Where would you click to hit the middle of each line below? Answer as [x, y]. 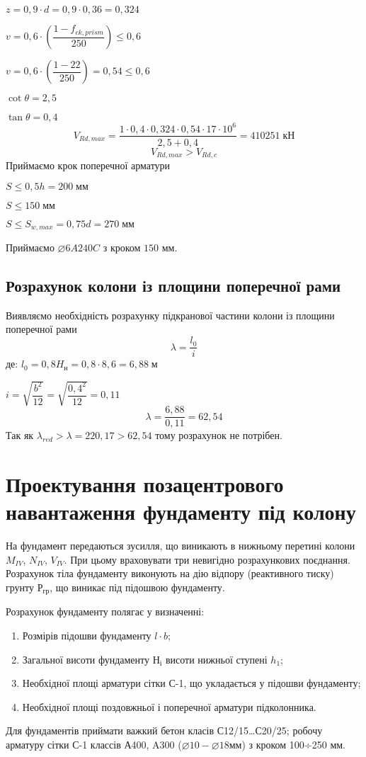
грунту [20, 587]
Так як [20, 435]
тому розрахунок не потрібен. [219, 435]
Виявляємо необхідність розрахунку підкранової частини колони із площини [170, 315]
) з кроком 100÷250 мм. [294, 745]
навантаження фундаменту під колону [181, 512]
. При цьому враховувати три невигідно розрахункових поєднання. [207, 559]
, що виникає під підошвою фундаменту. [137, 587]
